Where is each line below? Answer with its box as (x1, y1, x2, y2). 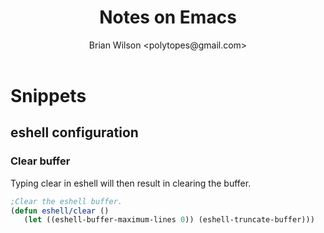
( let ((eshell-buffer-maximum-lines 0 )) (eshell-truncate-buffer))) (23, 215, 315, 225)
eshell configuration (10, 124, 139, 141)
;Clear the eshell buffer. (10, 196, 123, 206)
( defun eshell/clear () (10, 206, 110, 216)
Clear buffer (10, 154, 71, 168)
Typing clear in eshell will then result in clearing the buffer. (10, 177, 252, 189)
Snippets (10, 84, 87, 107)
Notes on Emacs (99, 6, 237, 29)
